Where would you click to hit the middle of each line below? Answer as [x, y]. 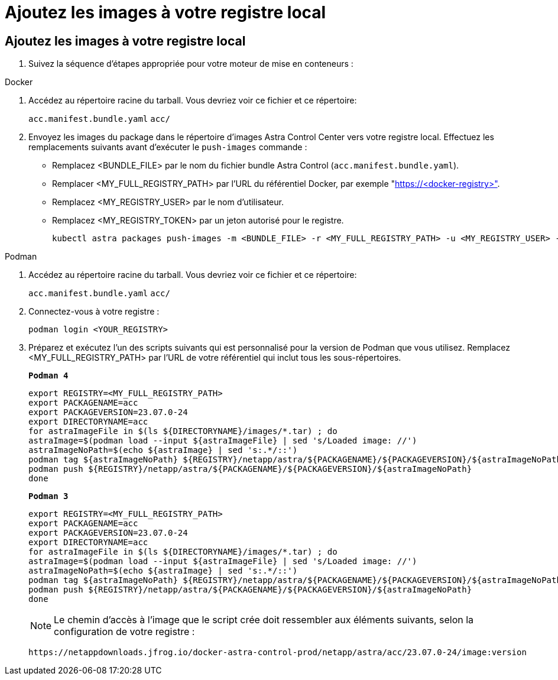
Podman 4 [48, 376]
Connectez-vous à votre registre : [94, 312]
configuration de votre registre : [124, 632]
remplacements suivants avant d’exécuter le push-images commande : [168, 147]
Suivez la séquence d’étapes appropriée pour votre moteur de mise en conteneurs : [191, 64]
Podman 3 [48, 496]
